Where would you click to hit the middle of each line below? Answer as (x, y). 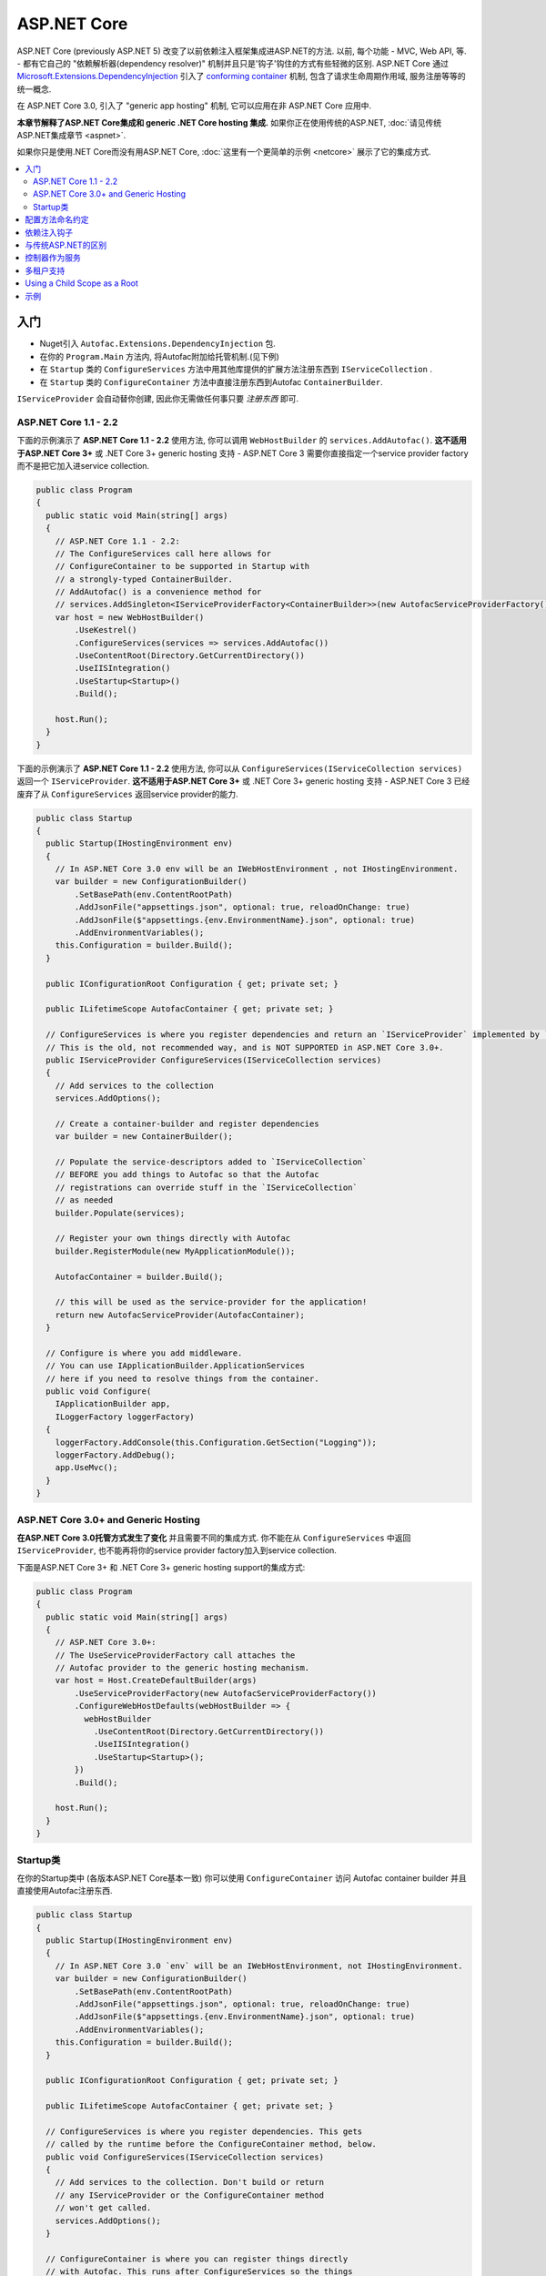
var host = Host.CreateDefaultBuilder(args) (156, 1681)
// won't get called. (103, 2208)
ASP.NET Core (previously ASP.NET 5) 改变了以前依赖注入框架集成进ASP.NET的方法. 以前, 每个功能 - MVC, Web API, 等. (242, 51)
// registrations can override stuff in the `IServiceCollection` (207, 1187)
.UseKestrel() (106, 630)
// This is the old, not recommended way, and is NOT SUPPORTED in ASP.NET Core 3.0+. (245, 1047)
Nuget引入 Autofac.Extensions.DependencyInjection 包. (158, 344)
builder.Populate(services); (120, 1213)
